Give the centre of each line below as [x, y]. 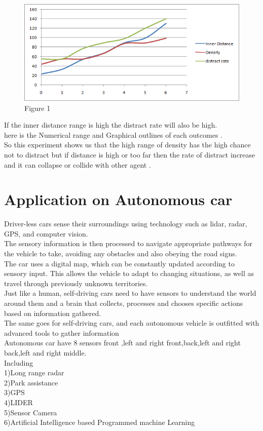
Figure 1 [37, 108]
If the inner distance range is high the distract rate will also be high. [111, 125]
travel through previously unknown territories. [76, 283]
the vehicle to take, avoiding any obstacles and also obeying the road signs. [121, 253]
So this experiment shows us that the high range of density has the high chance [127, 145]
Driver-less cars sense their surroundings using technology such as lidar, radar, [126, 224]
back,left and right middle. [45, 352]
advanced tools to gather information [62, 332]
